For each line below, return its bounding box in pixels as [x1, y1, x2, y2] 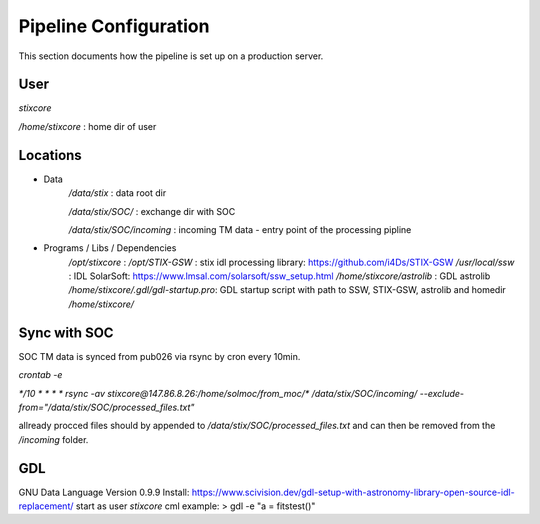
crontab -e [18, 369, 63, 381]
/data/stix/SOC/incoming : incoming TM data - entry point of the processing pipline [68, 223, 412, 235]
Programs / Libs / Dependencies [43, 242, 177, 254]
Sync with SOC [18, 324, 114, 341]
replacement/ [18, 500, 74, 512]
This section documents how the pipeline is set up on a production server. [18, 50, 324, 62]
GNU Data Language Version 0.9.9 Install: [18, 486, 190, 498]
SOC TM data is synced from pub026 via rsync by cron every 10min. [18, 350, 301, 362]
